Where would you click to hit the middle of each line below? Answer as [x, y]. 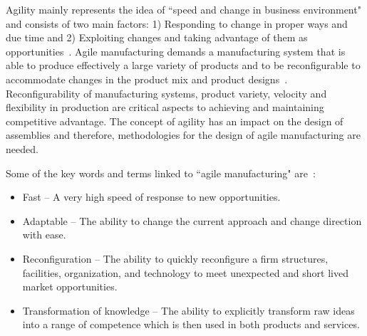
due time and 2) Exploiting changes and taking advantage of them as [157, 37]
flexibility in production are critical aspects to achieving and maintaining [165, 107]
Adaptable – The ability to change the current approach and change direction [192, 220]
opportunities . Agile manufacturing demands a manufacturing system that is [176, 51]
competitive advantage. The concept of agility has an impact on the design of [175, 121]
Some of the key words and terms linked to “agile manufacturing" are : [161, 173]
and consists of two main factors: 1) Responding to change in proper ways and [177, 23]
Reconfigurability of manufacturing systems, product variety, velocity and [166, 93]
